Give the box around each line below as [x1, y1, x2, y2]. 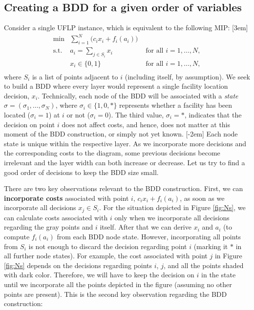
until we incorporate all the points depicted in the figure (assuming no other [4, 279, 232, 289]
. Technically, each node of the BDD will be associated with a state [38, 90, 238, 100]
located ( [4, 110, 31, 120]
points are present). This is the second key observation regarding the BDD [4, 289, 227, 299]
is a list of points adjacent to [32, 71, 118, 81]
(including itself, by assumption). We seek [125, 71, 250, 81]
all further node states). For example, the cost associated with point [4, 251, 208, 261]
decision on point [4, 119, 55, 129]
